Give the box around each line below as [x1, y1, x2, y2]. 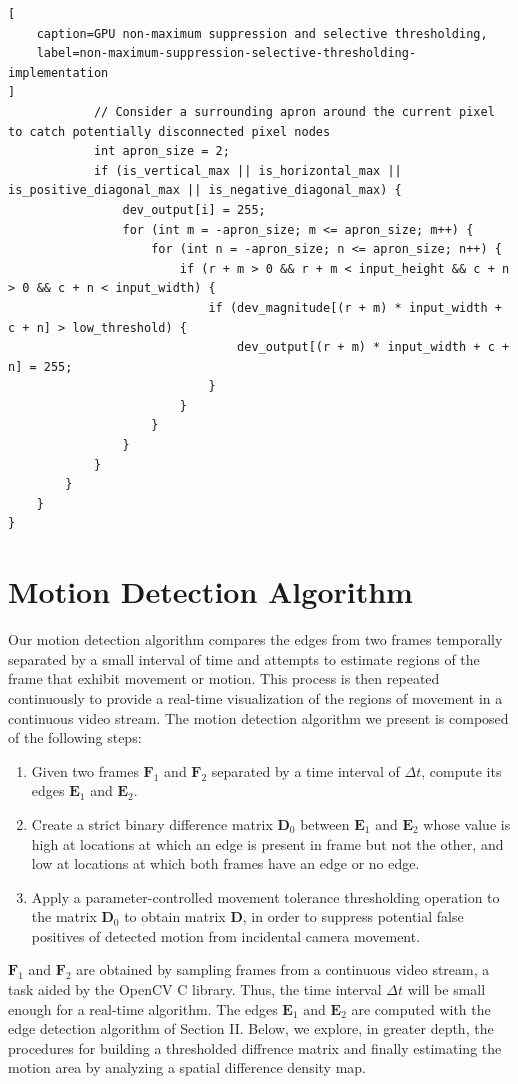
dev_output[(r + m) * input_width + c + [237, 340, 510, 355]
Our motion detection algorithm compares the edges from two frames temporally [8, 629, 503, 650]
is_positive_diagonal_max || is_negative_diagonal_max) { [8, 183, 402, 198]
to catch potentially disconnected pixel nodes [8, 124, 331, 139]
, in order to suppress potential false [242, 906, 464, 927]
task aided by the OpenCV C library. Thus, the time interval [8, 979, 382, 1000]
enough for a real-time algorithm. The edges [8, 998, 278, 1019]
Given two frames [31, 760, 139, 781]
